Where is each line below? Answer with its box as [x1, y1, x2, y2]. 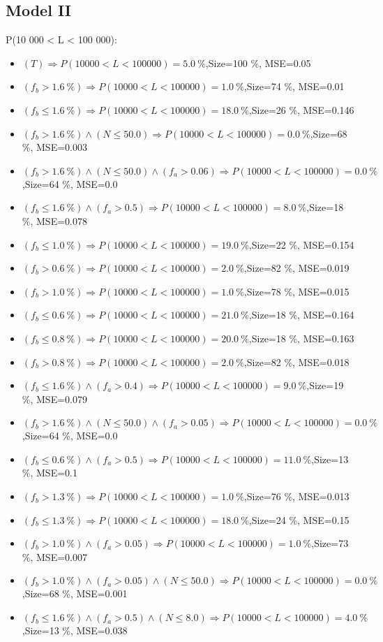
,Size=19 [306, 378, 344, 393]
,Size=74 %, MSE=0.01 [243, 79, 345, 94]
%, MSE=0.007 [22, 549, 87, 564]
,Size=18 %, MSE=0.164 [248, 307, 354, 322]
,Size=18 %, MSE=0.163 [248, 330, 354, 345]
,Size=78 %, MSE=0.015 [243, 284, 350, 298]
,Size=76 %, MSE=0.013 [243, 489, 350, 504]
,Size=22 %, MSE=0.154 [248, 237, 354, 251]
